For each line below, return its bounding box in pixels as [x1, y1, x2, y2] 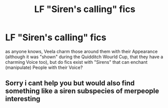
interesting [5, 94, 40, 103]
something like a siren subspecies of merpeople [5, 87, 159, 95]
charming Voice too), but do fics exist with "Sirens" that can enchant [5, 59, 148, 65]
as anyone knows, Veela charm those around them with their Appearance [5, 48, 158, 54]
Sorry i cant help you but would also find [5, 79, 135, 87]
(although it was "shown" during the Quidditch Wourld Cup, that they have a [5, 54, 163, 60]
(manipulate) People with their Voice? [5, 64, 83, 70]
